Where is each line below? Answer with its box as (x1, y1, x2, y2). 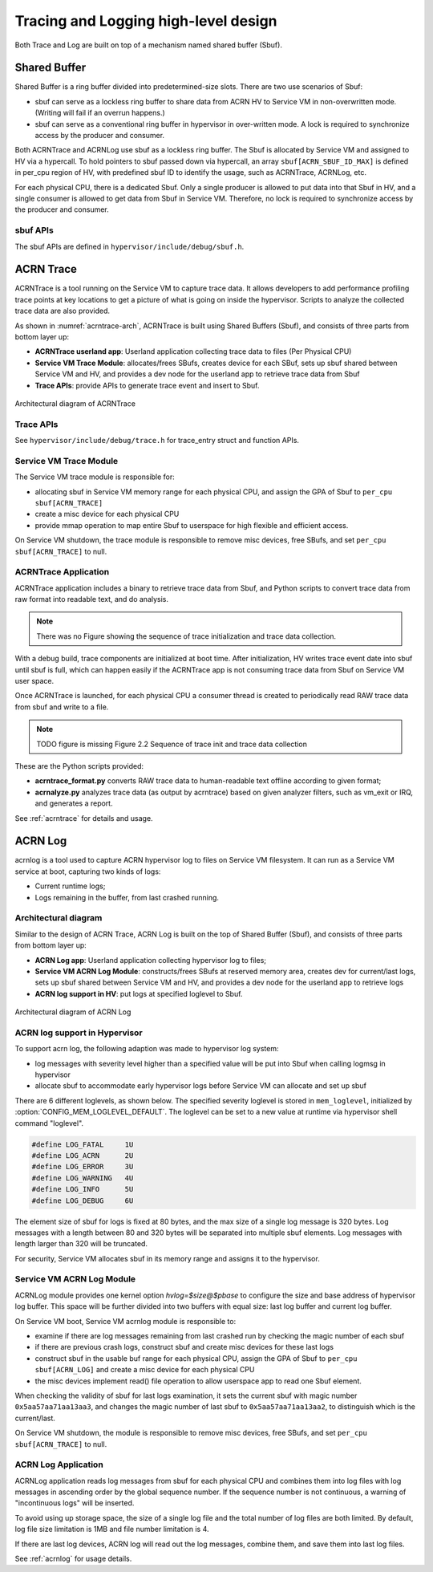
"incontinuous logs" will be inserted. (14, 1498, 135, 1508)
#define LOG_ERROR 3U (31, 1162, 134, 1172)
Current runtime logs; (34, 881, 106, 891)
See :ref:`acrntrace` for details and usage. (14, 813, 153, 823)
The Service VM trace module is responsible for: (14, 472, 176, 481)
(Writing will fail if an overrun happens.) (34, 108, 166, 118)
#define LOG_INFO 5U (31, 1184, 134, 1194)
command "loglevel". (14, 1118, 84, 1127)
